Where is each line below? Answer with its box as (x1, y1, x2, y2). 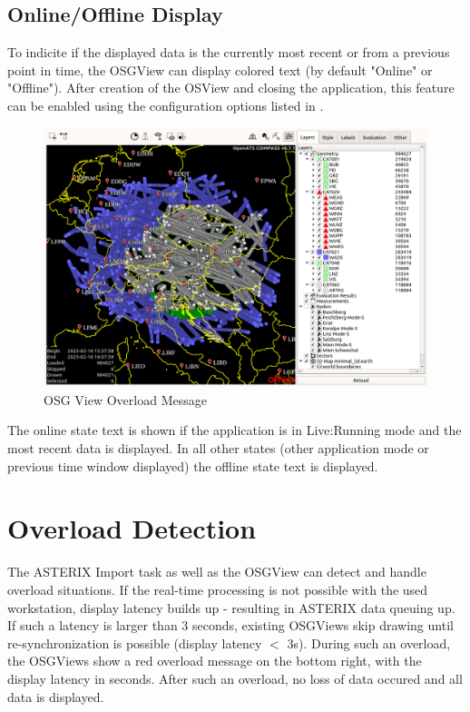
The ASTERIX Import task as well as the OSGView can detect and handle (7, 562, 426, 581)
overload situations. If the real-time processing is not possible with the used (7, 579, 428, 598)
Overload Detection (7, 509, 257, 547)
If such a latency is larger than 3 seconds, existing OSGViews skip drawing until (7, 616, 454, 635)
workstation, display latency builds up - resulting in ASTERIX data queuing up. (7, 598, 455, 617)
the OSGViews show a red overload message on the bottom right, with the (7, 651, 422, 670)
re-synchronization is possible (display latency (7, 633, 262, 652)
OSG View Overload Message (44, 390, 207, 409)
